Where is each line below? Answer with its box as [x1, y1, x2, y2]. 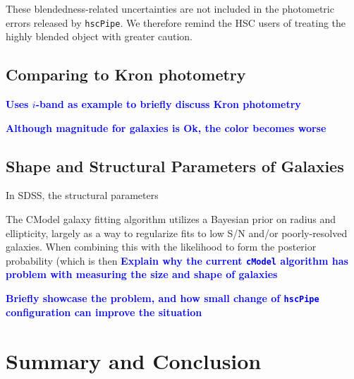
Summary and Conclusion [6, 346, 262, 375]
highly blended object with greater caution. [6, 29, 193, 44]
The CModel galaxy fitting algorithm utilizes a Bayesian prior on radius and [6, 212, 336, 227]
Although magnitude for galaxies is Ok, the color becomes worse [6, 120, 326, 135]
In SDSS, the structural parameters [6, 188, 159, 203]
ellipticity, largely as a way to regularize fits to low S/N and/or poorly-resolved [6, 225, 348, 240]
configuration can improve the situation [6, 304, 202, 319]
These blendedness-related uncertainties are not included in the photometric [6, 1, 334, 16]
